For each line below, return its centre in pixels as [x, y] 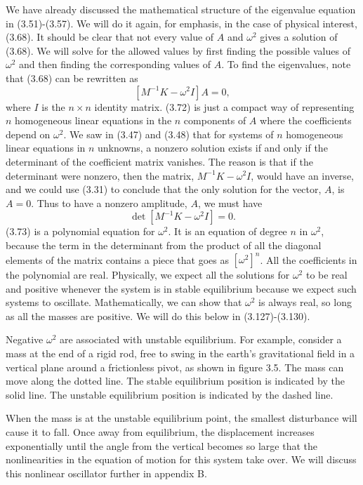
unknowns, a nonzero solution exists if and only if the [213, 148]
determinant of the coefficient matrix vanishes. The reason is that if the [159, 161]
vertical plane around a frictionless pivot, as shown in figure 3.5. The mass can [175, 367]
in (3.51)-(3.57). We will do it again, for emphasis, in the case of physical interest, [181, 23]
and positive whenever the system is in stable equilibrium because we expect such [181, 288]
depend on [28, 134]
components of [215, 120]
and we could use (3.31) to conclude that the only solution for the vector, [164, 189]
